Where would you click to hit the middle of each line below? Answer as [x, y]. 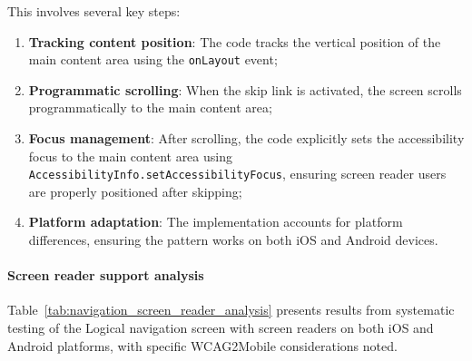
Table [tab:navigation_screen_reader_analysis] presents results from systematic [231, 310]
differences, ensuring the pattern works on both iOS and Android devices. [233, 240]
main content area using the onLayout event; [153, 59]
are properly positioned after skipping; [135, 191]
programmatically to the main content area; [150, 107]
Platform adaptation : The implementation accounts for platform [216, 222]
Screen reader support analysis [106, 275]
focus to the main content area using [130, 156]
